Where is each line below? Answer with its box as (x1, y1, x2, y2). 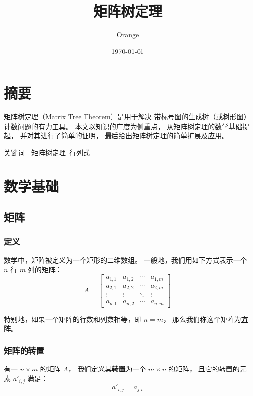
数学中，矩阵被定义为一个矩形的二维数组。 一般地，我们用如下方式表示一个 (4, 255, 247, 264)
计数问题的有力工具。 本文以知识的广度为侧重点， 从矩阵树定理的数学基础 (4, 121, 243, 131)
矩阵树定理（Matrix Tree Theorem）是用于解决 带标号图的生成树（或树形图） (4, 111, 251, 122)
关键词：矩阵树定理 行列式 (4, 147, 90, 158)
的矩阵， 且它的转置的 (169, 364, 240, 374)
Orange (116, 29, 139, 40)
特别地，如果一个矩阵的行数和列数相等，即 (4, 314, 141, 324)
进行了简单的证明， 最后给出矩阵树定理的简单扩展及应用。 (40, 131, 229, 141)
